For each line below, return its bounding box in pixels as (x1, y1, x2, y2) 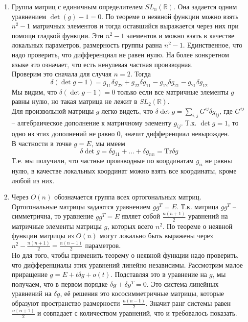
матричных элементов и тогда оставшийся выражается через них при (32, 21, 239, 31)
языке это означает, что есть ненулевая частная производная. (11, 59, 193, 69)
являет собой (122, 211, 160, 221)
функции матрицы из (11, 230, 74, 241)
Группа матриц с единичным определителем (11, 1, 143, 11)
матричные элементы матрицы (11, 221, 102, 231)
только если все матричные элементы (117, 86, 228, 97)
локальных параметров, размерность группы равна (11, 40, 162, 50)
